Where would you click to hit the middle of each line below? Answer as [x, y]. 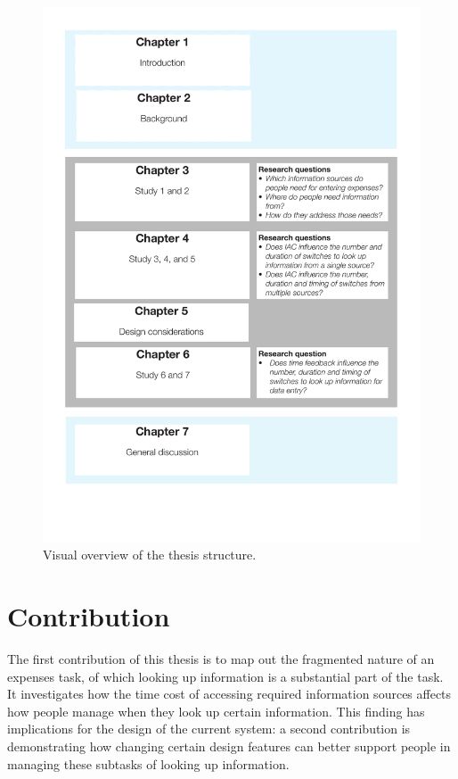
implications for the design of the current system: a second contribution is [209, 729]
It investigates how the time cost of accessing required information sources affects [229, 694]
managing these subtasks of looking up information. [148, 763]
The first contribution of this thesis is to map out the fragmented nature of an [221, 659]
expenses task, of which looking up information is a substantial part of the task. [225, 676]
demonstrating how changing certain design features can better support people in [229, 746]
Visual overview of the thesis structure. [150, 555]
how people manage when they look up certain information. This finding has [216, 711]
